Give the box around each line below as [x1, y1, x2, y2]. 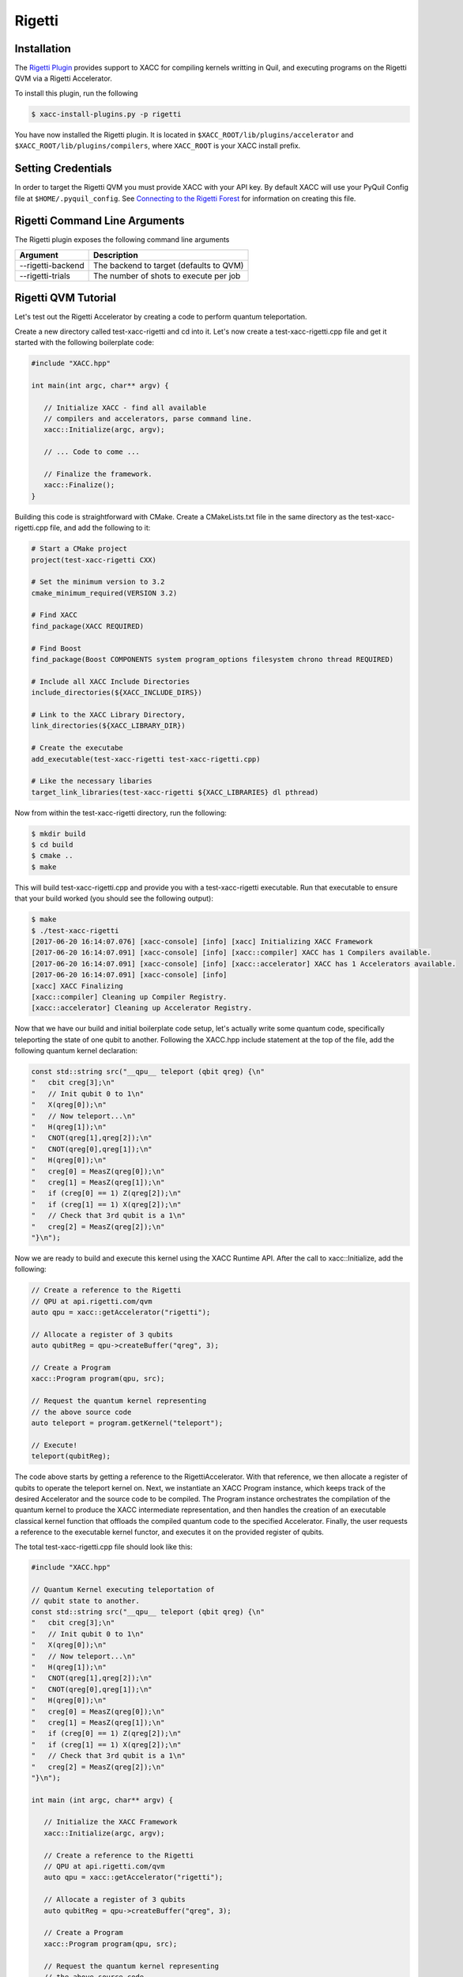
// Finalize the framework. [43, 469, 153, 478]
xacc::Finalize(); [43, 481, 115, 490]
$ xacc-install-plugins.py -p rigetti [31, 109, 182, 119]
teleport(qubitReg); [31, 1452, 111, 1461]
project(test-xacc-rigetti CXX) [31, 555, 157, 565]
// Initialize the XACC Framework [43, 1817, 178, 1827]
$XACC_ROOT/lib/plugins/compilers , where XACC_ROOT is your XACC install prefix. [14, 141, 301, 150]
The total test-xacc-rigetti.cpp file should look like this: [14, 1542, 193, 1552]
